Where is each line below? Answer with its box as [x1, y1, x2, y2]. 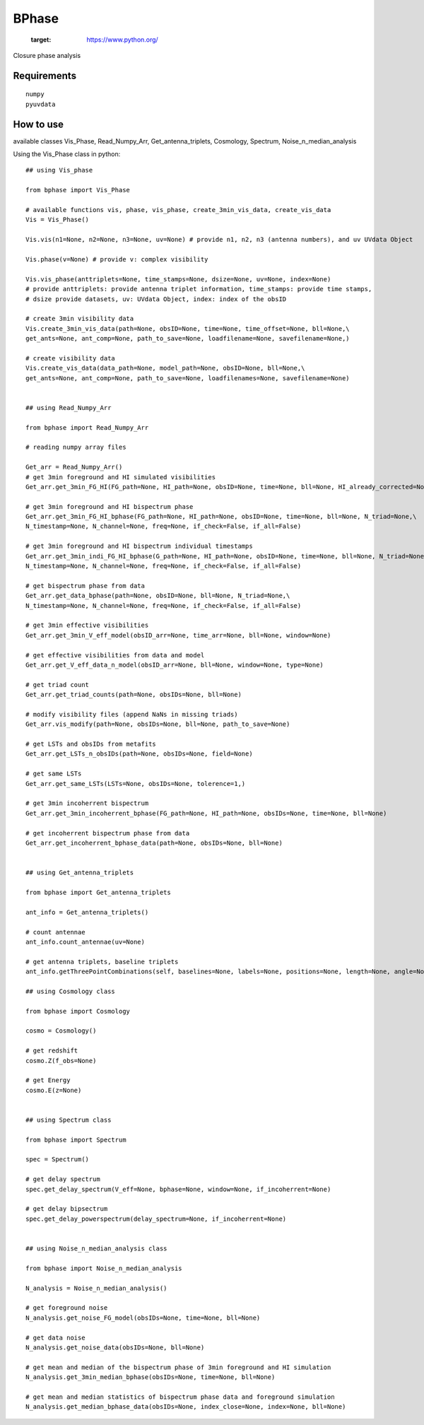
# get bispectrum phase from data [25, 582, 145, 590]
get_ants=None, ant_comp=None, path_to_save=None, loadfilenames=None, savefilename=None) [25, 374, 350, 382]
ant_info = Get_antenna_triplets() [25, 908, 149, 916]
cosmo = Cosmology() [25, 1027, 97, 1035]
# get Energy [25, 1077, 71, 1084]
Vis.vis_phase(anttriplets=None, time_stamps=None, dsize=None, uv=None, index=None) [25, 275, 331, 283]
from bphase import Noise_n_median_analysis [25, 1264, 183, 1272]
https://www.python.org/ [86, 35, 158, 44]
